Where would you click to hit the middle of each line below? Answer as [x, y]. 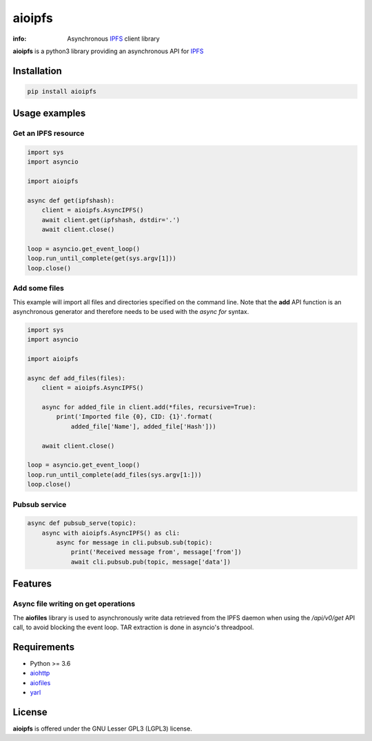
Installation [37, 71]
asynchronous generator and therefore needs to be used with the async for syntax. [131, 311]
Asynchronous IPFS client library [113, 39]
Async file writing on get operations [74, 604]
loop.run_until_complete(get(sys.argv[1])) [102, 258]
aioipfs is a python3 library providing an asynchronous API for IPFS [108, 51]
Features [32, 584]
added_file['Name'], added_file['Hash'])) [143, 426]
